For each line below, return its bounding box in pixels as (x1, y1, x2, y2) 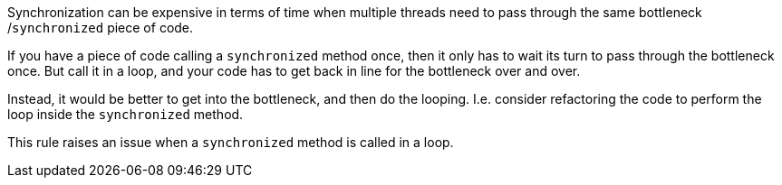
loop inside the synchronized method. (7, 106, 244, 122)
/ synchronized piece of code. (7, 20, 194, 35)
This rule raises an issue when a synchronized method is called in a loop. (7, 134, 454, 150)
